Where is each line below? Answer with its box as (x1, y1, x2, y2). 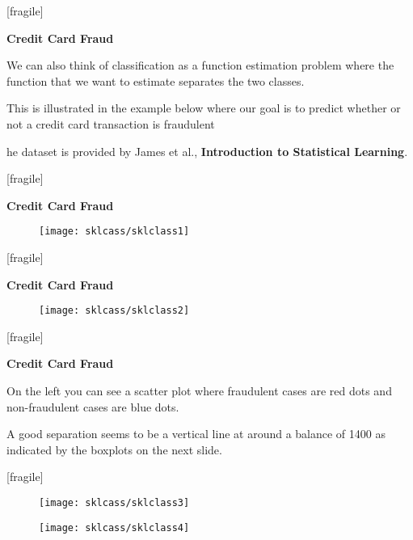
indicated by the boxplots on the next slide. (6, 441, 222, 458)
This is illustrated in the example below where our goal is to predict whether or (6, 99, 401, 116)
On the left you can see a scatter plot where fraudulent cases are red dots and (6, 382, 392, 399)
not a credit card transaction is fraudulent (6, 115, 215, 132)
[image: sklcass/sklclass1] (39, 226, 190, 238)
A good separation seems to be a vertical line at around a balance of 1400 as (6, 425, 386, 442)
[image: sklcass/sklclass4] (39, 521, 190, 534)
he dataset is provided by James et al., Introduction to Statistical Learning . (6, 142, 408, 159)
